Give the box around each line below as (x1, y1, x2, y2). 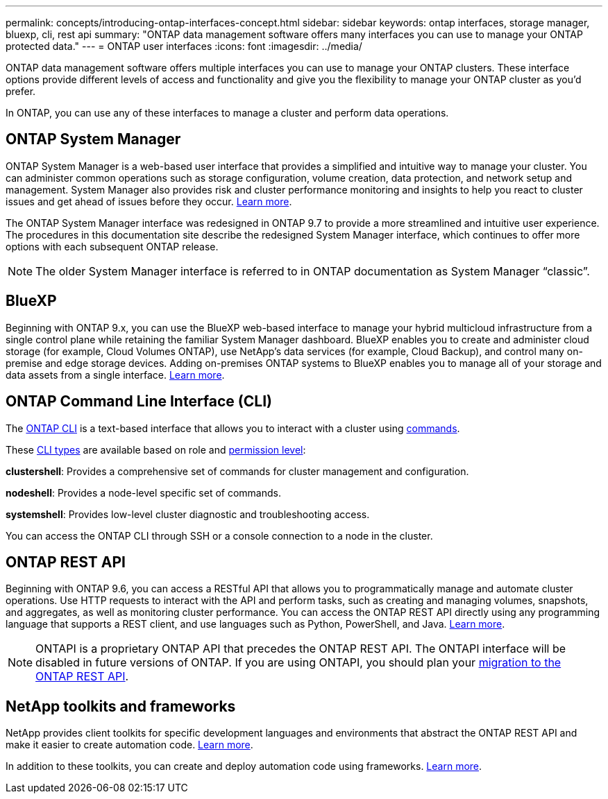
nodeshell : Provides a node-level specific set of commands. (6, 486, 281, 499)
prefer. (6, 85, 36, 97)
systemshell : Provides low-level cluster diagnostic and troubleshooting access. (6, 508, 370, 520)
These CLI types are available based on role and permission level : (6, 443, 306, 456)
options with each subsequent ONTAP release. (6, 240, 219, 252)
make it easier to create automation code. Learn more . (6, 739, 253, 751)
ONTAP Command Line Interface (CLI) (6, 393, 272, 411)
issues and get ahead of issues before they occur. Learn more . (6, 195, 292, 207)
